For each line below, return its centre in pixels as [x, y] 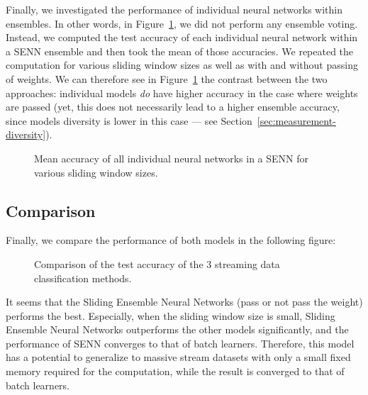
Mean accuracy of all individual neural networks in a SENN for [172, 158]
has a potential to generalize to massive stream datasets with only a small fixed [178, 357]
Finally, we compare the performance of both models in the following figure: [171, 240]
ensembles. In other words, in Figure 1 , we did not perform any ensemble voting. [182, 23]
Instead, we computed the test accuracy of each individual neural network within [182, 37]
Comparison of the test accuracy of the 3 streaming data [157, 263]
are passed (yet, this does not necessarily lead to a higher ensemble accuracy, [173, 107]
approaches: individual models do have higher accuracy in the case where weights [182, 93]
